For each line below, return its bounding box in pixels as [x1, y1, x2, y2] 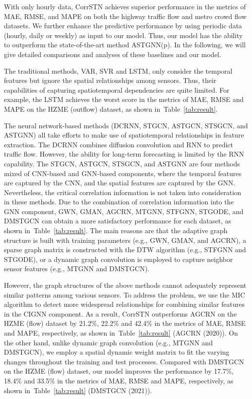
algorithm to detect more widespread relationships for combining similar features [4, 299, 245, 309]
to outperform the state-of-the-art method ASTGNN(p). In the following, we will [4, 40, 246, 50]
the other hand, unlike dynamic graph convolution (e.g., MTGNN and [4, 337, 213, 347]
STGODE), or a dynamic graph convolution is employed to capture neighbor [4, 254, 233, 264]
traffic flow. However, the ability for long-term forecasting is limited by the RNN [4, 149, 244, 159]
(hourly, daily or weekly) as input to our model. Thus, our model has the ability [4, 30, 243, 40]
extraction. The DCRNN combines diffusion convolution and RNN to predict [4, 139, 233, 149]
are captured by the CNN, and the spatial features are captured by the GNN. [4, 178, 235, 188]
